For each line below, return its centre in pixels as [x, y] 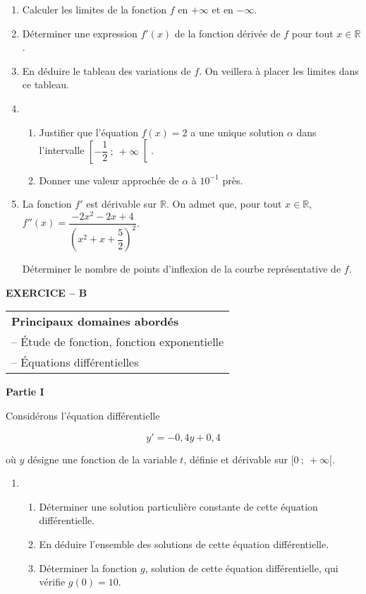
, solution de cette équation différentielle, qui [242, 568]
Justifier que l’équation [89, 132]
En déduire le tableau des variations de [106, 70]
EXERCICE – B [47, 292]
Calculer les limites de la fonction [94, 9]
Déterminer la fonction [88, 568]
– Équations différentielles [75, 362]
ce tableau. [45, 84]
